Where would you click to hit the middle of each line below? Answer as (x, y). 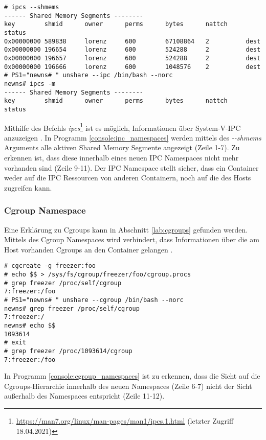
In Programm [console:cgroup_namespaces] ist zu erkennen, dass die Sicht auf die (132, 376)
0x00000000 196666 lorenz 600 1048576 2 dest (132, 67)
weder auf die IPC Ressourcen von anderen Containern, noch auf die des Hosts (128, 178)
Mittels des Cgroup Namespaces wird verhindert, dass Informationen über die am (132, 239)
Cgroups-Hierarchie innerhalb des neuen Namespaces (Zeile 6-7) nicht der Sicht (128, 386)
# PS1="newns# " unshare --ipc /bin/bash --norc (88, 75)
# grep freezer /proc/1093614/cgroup (68, 351)
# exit (15, 343)
